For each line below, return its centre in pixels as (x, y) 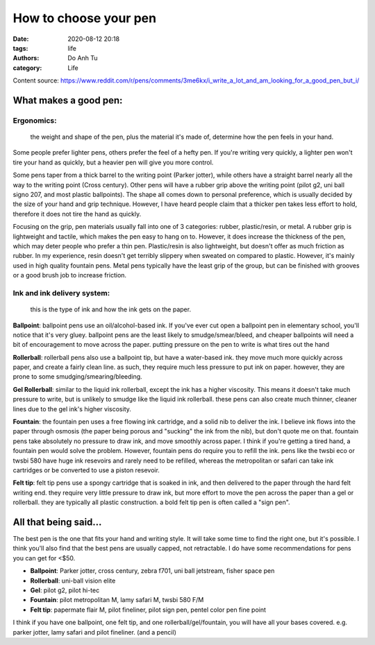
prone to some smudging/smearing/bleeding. (77, 377)
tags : (20, 48)
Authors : (26, 58)
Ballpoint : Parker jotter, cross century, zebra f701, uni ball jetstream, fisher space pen (152, 571)
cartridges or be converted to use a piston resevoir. (86, 470)
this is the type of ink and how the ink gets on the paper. (110, 309)
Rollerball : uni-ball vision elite (73, 580)
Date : (21, 39)
